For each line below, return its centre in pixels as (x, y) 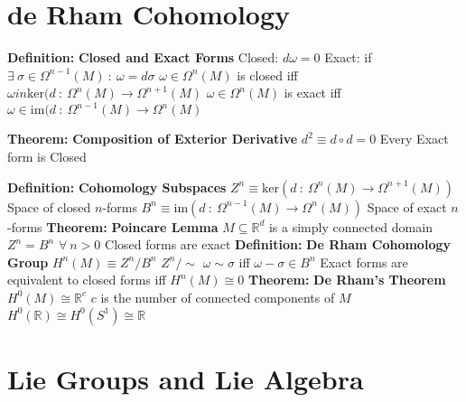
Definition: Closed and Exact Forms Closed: (143, 57)
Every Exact (414, 139)
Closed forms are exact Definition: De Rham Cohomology (278, 244)
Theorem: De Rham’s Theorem (347, 280)
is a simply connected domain (350, 226)
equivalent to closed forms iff (87, 280)
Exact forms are (364, 262)
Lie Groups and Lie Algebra (186, 378)
